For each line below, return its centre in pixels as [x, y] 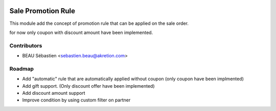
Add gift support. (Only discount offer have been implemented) [89, 86]
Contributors [26, 46]
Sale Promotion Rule [42, 11]
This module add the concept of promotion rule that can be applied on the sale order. [99, 23]
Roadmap [22, 68]
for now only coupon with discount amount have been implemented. [81, 32]
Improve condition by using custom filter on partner [76, 100]
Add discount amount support [54, 93]
